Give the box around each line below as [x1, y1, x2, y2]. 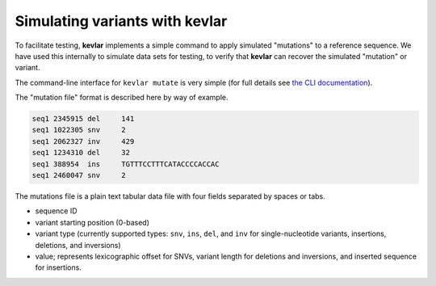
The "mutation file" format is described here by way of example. [15, 93, 229, 103]
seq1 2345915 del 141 [31, 114, 135, 124]
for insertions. [35, 263, 82, 272]
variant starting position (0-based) [35, 217, 149, 227]
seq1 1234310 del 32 [31, 148, 131, 158]
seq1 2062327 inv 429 [31, 137, 135, 145]
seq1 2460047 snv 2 [31, 170, 127, 180]
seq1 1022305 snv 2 [31, 125, 127, 135]
